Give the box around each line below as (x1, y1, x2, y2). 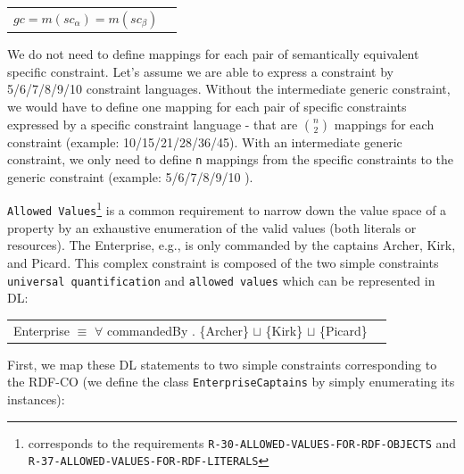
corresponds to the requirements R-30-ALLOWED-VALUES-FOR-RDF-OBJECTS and (28, 433, 457, 452)
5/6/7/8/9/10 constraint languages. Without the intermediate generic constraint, (7, 79, 451, 98)
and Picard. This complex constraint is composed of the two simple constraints (7, 253, 439, 271)
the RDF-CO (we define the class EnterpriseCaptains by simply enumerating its (7, 372, 455, 391)
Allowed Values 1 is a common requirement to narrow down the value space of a (7, 198, 447, 220)
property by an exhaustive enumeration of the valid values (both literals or (7, 218, 417, 237)
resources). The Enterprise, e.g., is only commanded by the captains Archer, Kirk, (7, 236, 456, 254)
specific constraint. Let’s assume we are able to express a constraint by (7, 62, 394, 80)
